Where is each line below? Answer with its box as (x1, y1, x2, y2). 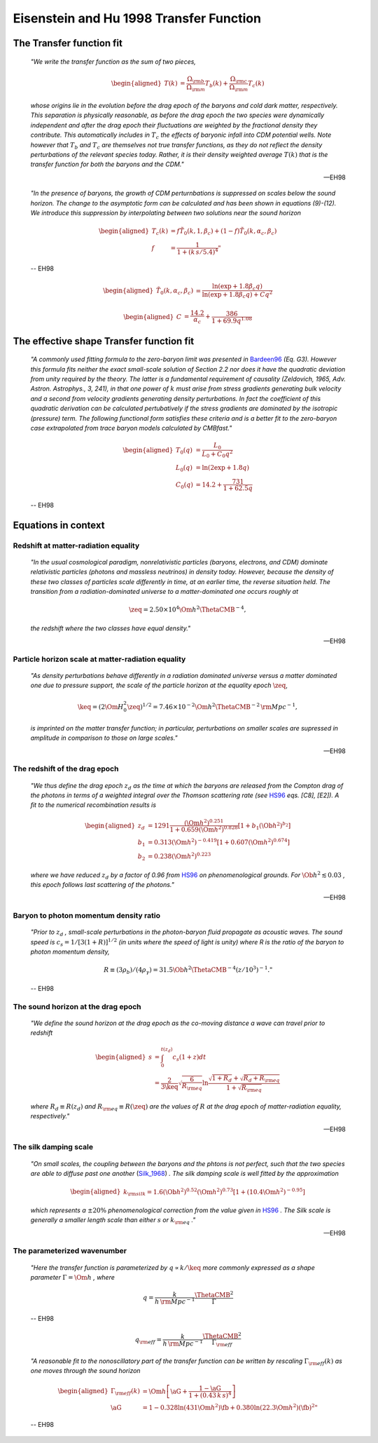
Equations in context (13, 519, 105, 531)
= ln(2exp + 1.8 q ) (195, 463, 250, 472)
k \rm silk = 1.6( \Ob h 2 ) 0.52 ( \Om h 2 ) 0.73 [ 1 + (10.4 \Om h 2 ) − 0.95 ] (122, 1186, 306, 1198)
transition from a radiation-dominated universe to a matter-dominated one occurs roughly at (30, 588, 299, 596)
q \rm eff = (134, 1336, 162, 1346)
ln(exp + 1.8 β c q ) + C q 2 (202, 290, 273, 300)
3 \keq (160, 1083, 178, 1090)
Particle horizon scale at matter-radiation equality (13, 654, 186, 664)
